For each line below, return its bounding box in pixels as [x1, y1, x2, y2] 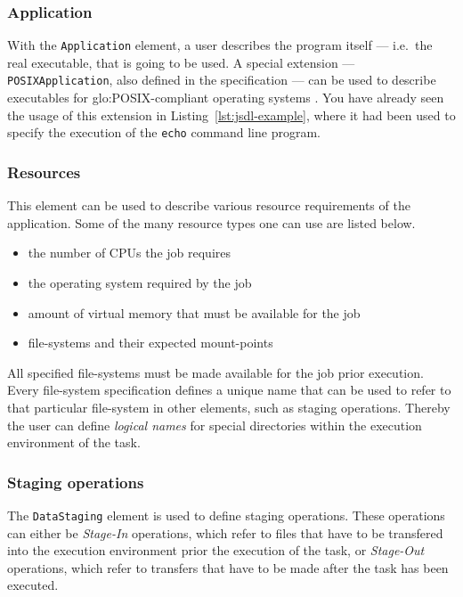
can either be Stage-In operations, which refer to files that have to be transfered [7, 523, 443, 542]
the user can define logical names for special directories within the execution [7, 415, 422, 434]
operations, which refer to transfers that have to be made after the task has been [7, 558, 449, 577]
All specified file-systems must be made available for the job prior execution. [7, 363, 424, 381]
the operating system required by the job [28, 273, 252, 291]
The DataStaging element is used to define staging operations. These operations [7, 505, 445, 524]
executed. [7, 576, 59, 594]
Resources [7, 160, 81, 183]
